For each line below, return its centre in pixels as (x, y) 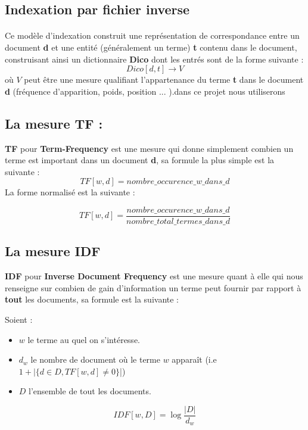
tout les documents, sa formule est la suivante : (92, 299)
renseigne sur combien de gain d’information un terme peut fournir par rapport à (153, 287)
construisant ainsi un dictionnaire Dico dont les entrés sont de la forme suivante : (154, 59)
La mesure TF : (54, 123)
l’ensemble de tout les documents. (90, 391)
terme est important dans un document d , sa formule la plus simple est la (140, 160)
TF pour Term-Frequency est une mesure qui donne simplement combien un (149, 148)
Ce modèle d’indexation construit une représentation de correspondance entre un (152, 35)
